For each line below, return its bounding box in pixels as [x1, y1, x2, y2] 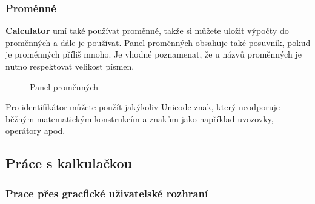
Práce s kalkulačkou [5, 154, 133, 173]
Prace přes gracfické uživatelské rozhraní [5, 185, 208, 200]
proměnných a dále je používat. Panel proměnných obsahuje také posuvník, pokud [5, 36, 311, 48]
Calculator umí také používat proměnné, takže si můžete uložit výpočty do [5, 24, 289, 37]
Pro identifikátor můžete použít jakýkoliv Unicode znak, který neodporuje [5, 100, 280, 113]
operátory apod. [5, 124, 65, 137]
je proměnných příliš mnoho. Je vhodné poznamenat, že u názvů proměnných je [5, 48, 302, 61]
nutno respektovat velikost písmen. [5, 60, 134, 72]
